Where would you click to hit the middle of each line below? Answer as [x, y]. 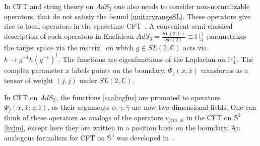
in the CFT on [209, 117]
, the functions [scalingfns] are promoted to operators [138, 97]
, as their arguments [79, 107]
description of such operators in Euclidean [69, 36]
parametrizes [226, 36]
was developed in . [145, 137]
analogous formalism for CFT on [54, 137]
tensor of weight [29, 80]
